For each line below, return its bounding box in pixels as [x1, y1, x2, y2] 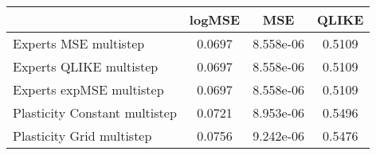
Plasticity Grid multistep [13, 126, 152, 145]
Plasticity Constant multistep [13, 103, 177, 122]
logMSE [189, 10, 241, 29]
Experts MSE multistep [13, 34, 145, 52]
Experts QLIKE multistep [13, 57, 159, 76]
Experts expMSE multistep [13, 80, 164, 99]
